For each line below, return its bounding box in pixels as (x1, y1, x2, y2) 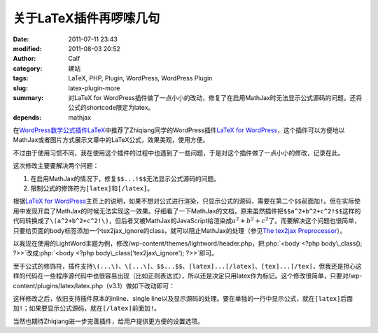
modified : (13, 44, 42, 52)
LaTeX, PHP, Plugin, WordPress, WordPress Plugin (68, 74, 213, 83)
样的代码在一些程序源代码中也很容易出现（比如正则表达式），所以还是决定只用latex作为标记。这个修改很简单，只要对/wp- (13, 271, 363, 280)
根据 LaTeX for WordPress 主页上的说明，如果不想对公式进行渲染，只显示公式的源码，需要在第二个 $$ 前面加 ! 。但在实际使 (13, 197, 360, 206)
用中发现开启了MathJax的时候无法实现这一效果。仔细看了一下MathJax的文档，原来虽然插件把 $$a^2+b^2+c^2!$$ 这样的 (13, 206, 361, 215)
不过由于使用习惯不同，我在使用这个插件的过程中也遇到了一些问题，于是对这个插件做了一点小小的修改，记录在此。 (13, 148, 344, 157)
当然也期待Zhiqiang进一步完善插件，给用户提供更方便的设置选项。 (13, 317, 204, 325)
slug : (13, 84, 28, 92)
